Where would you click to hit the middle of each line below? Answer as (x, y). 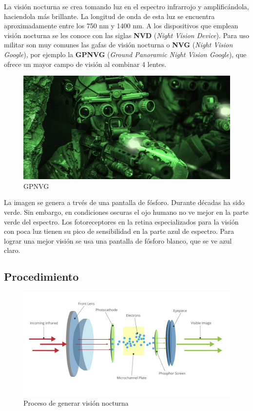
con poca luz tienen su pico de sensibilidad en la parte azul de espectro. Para (119, 231)
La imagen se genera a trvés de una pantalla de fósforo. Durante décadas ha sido (124, 202)
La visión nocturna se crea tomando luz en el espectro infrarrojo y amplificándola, (126, 6)
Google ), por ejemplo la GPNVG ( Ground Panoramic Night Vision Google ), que (125, 54)
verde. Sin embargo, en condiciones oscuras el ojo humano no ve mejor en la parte (126, 212)
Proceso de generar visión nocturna (76, 402)
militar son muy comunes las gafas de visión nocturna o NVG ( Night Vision (118, 45)
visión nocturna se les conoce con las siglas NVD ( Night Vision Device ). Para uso (126, 35)
